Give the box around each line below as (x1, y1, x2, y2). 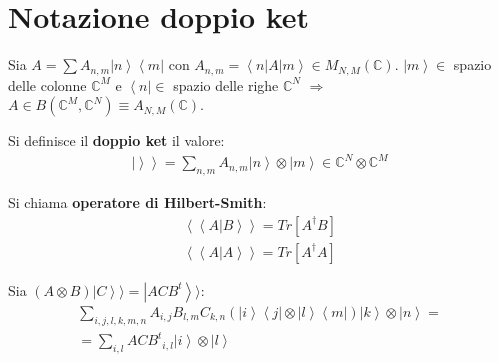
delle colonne (8, 74, 87, 95)
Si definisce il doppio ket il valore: (8, 130, 225, 151)
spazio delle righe (173, 74, 279, 95)
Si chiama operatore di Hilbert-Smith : (8, 192, 267, 213)
